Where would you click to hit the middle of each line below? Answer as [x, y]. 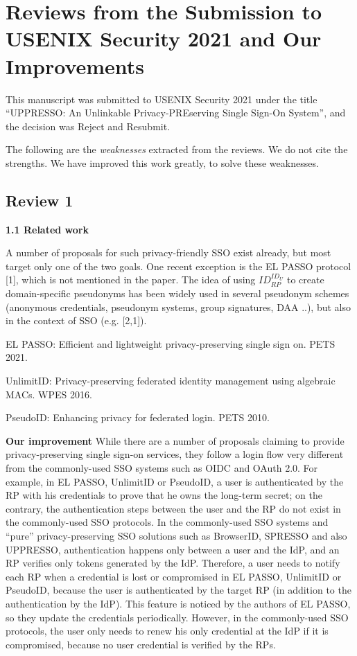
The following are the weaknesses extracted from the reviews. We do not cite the [177, 149]
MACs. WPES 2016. [49, 394]
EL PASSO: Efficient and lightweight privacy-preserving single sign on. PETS [171, 343]
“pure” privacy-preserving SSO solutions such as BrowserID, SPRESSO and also [176, 535]
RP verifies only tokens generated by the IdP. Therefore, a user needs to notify [173, 563]
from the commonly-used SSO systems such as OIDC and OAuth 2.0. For [162, 467]
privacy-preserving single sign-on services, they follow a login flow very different [175, 454]
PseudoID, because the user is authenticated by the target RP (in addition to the [178, 590]
